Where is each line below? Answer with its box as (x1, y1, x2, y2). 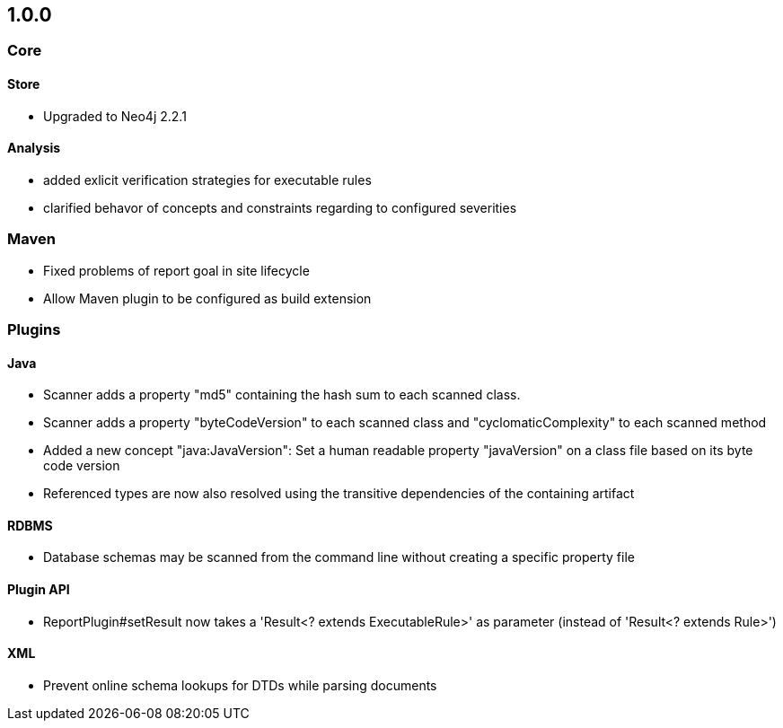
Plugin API (7, 582, 70, 598)
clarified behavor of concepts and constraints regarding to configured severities (43, 199, 517, 215)
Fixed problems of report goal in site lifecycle (43, 262, 310, 278)
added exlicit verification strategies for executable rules (43, 171, 372, 188)
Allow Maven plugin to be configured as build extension (43, 290, 372, 306)
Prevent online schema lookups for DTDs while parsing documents (43, 677, 437, 693)
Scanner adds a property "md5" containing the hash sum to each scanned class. (43, 387, 521, 403)
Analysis (7, 140, 61, 156)
